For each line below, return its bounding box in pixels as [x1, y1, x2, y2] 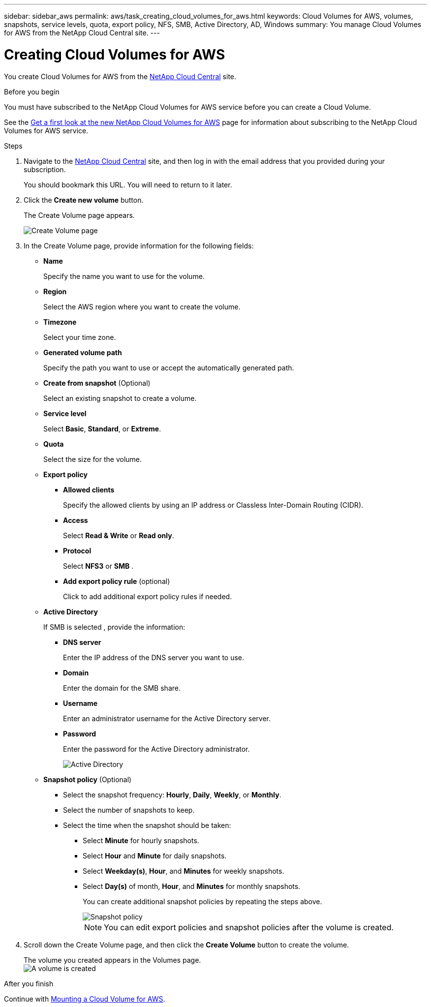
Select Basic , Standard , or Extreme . [43, 424, 161, 433]
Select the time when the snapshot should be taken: [63, 821, 231, 829]
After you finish [4, 979, 54, 988]
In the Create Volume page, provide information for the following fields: [24, 241, 254, 250]
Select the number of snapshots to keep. [63, 805, 195, 814]
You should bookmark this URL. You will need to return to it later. [24, 180, 232, 189]
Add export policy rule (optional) [63, 577, 170, 585]
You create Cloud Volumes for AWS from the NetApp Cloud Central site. [4, 72, 237, 81]
